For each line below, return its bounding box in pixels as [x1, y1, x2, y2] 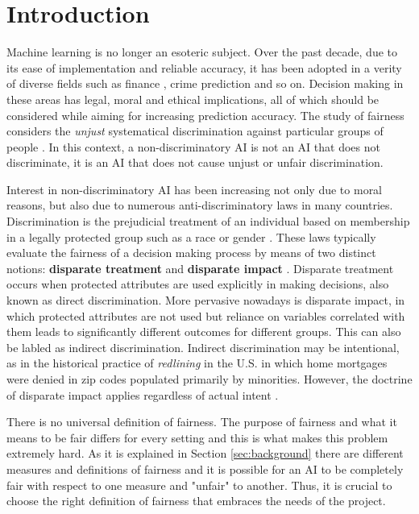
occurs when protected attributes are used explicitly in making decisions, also [6, 276, 389, 292]
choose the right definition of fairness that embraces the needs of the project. [6, 492, 386, 509]
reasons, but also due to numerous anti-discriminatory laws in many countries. [6, 197, 393, 213]
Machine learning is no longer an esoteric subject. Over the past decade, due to [6, 44, 398, 60]
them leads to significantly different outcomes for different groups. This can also [6, 323, 401, 340]
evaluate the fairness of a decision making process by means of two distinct [6, 244, 376, 261]
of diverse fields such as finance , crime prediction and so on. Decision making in [6, 75, 404, 92]
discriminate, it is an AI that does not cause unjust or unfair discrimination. [6, 154, 384, 171]
